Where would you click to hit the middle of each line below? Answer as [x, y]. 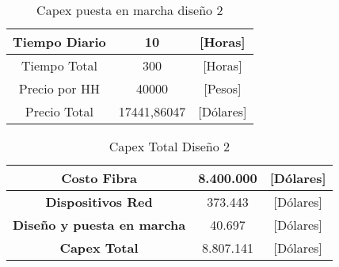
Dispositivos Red [99, 202]
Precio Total [59, 111]
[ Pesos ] [223, 88]
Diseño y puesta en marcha [99, 225]
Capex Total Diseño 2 [169, 146]
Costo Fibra [99, 178]
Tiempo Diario [59, 42]
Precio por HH [59, 88]
